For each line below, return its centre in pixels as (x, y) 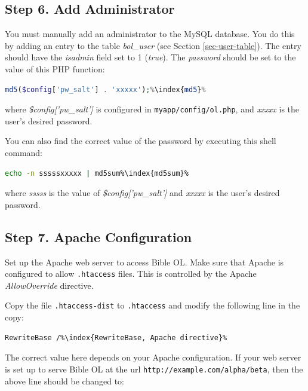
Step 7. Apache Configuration (98, 236)
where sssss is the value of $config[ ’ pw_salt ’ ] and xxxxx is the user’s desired (142, 193)
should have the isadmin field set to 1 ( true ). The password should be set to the (150, 57)
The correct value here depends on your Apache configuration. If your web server (153, 357)
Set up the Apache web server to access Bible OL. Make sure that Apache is (144, 262)
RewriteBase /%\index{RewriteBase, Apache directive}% (116, 337)
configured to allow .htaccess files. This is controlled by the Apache (131, 274)
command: (24, 153)
